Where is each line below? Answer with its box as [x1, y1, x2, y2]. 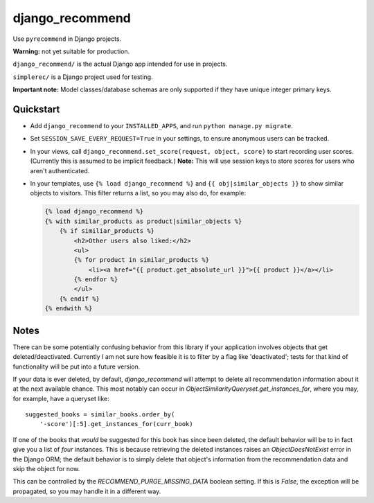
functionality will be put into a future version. [12, 362, 141, 371]
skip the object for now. [12, 465, 80, 473]
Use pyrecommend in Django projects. [12, 35, 122, 43]
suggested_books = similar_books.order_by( [25, 411, 175, 418]
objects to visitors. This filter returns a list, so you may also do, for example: [30, 189, 246, 197]
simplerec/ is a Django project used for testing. [12, 73, 153, 81]
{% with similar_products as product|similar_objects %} [44, 217, 242, 225]
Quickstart [12, 103, 60, 115]
